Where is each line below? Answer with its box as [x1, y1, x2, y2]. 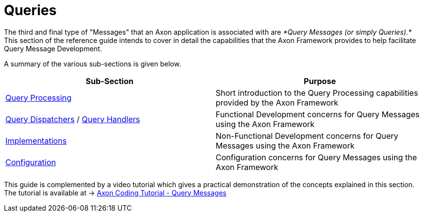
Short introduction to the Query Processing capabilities [216, 87, 418, 98]
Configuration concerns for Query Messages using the [216, 152, 417, 162]
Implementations [5, 135, 67, 146]
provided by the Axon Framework [216, 97, 339, 108]
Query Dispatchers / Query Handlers [5, 114, 140, 124]
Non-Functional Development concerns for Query [216, 130, 398, 141]
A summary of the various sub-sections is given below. [4, 59, 181, 68]
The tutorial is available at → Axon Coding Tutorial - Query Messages [4, 188, 226, 197]
